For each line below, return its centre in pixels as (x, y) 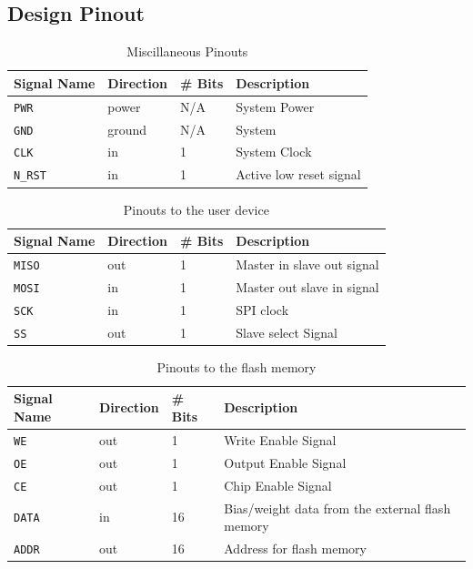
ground (127, 129)
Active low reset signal (298, 174)
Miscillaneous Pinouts (187, 51)
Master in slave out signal (307, 264)
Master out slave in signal (307, 286)
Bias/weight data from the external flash (337, 508)
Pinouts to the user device (196, 209)
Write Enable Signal (280, 439)
